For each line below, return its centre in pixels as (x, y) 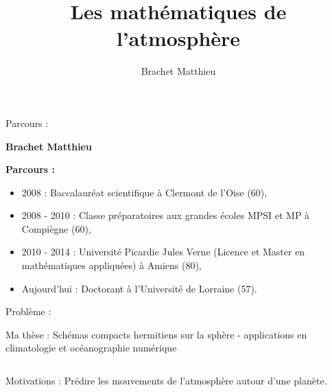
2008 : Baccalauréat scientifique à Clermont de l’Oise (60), (144, 192)
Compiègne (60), (56, 228)
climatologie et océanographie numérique (91, 348)
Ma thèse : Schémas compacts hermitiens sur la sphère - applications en (156, 334)
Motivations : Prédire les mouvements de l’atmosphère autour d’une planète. (166, 381)
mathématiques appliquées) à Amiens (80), (111, 265)
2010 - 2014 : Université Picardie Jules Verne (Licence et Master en (163, 252)
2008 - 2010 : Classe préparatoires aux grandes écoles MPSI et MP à (166, 215)
